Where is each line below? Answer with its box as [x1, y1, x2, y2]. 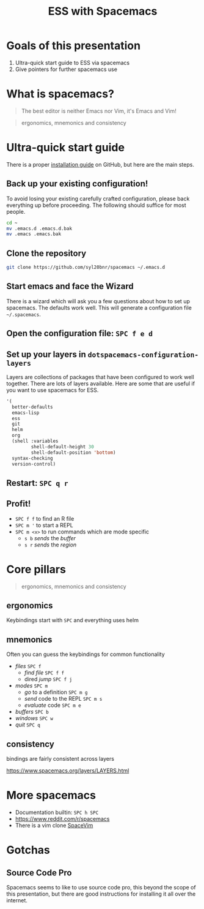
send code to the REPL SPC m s [24, 695, 103, 703]
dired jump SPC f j [24, 676, 72, 683]
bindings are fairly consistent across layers [6, 755, 115, 763]
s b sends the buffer [24, 534, 76, 541]
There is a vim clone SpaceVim [15, 821, 93, 829]
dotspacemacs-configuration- [87, 350, 199, 359]
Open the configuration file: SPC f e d [6, 328, 153, 339]
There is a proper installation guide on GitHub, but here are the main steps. [6, 160, 194, 168]
